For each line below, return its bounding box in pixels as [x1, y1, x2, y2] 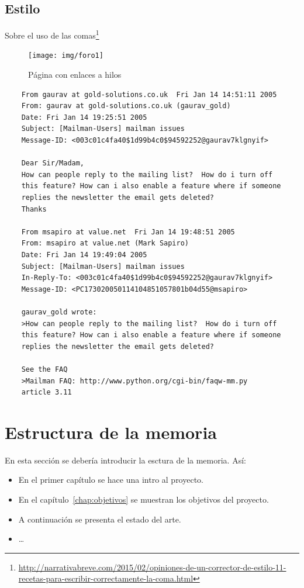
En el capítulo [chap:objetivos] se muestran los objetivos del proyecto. [18, 493, 269, 506]
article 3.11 [21, 388, 72, 397]
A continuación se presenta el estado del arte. [18, 513, 181, 525]
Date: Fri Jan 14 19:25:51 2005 [21, 113, 147, 122]
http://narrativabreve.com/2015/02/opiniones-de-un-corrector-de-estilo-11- [18, 561, 286, 573]
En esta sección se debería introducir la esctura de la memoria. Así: [5, 454, 246, 466]
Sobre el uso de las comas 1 [5, 27, 99, 41]
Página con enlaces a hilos [28, 68, 122, 81]
